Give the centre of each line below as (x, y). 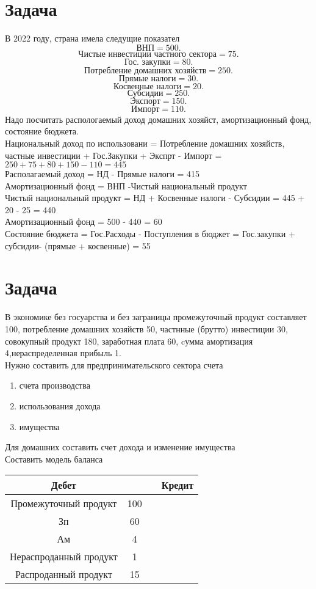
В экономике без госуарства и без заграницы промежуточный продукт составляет (156, 317)
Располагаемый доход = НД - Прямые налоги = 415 (102, 174)
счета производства (55, 385)
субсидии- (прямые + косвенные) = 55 (78, 245)
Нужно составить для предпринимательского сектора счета (114, 364)
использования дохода (60, 405)
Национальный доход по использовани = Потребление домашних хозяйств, (145, 143)
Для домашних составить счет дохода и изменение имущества (120, 447)
